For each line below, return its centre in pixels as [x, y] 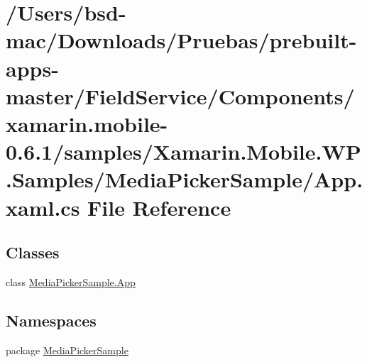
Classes [33, 252]
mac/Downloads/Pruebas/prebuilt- [181, 40]
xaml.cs [43, 207]
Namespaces [51, 320]
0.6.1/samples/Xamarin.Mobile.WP [183, 152]
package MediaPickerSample [67, 350]
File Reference [159, 207]
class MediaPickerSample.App [71, 281]
